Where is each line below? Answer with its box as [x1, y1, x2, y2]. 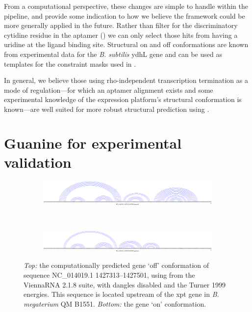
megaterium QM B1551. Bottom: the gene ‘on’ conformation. [24, 298, 206, 309]
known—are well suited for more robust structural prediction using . [4, 104, 209, 114]
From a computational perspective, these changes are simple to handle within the [4, 1, 248, 11]
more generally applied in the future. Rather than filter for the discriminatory [4, 20, 238, 30]
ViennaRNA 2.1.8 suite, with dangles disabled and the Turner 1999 [24, 279, 226, 289]
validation [4, 152, 72, 172]
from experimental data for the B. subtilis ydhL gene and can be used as [4, 49, 222, 59]
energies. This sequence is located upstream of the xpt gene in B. [24, 289, 219, 299]
